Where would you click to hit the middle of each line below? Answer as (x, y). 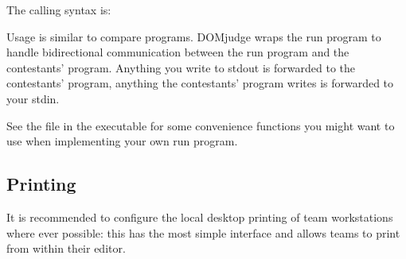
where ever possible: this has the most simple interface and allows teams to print (203, 232)
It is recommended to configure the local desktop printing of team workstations (200, 216)
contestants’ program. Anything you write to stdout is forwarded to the (181, 67)
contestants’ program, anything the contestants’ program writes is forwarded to (200, 83)
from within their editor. (66, 248)
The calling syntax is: (59, 10)
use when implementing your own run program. (122, 141)
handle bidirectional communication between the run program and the (178, 52)
